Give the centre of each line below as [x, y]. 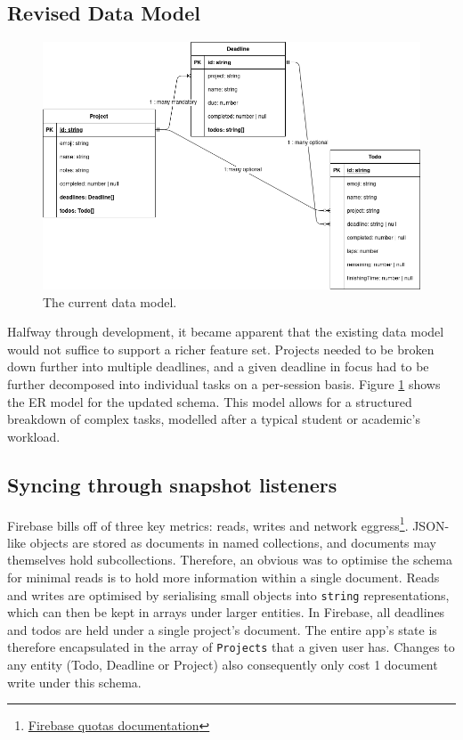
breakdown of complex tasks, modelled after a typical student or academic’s [214, 419]
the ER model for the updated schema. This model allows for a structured [210, 401]
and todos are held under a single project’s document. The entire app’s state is [222, 629]
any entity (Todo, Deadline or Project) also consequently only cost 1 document [223, 665]
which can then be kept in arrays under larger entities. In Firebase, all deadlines [226, 612]
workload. [34, 436]
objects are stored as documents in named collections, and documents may [233, 542]
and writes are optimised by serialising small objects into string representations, [228, 594]
